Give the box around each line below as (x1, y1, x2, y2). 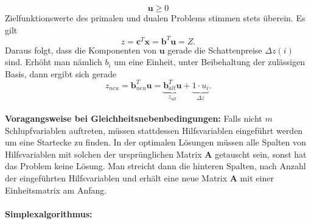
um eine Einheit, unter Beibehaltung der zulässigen (114, 55, 305, 68)
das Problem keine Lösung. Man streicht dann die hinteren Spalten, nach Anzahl (5, 159, 306, 172)
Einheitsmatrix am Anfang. (5, 183, 107, 196)
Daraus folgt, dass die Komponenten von (5, 43, 156, 56)
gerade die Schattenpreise (167, 43, 262, 56)
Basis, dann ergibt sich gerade (5, 67, 117, 80)
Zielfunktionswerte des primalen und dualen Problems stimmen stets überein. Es (5, 12, 306, 24)
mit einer (240, 172, 274, 184)
